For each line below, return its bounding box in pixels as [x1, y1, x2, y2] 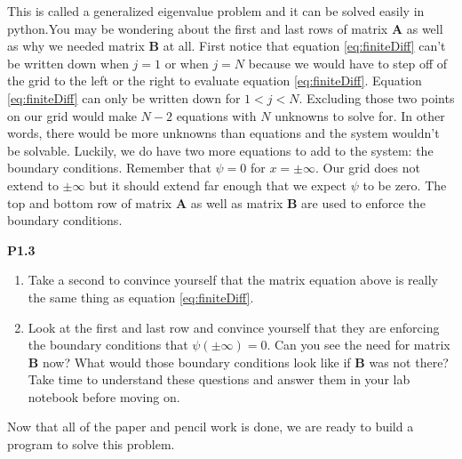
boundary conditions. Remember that [7, 158, 211, 177]
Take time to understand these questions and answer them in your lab [28, 370, 410, 389]
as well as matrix [190, 193, 283, 212]
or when [164, 53, 209, 72]
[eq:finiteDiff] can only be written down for [7, 88, 241, 107]
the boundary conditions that [28, 335, 188, 354]
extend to [7, 175, 59, 194]
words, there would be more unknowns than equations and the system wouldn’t [7, 124, 440, 142]
